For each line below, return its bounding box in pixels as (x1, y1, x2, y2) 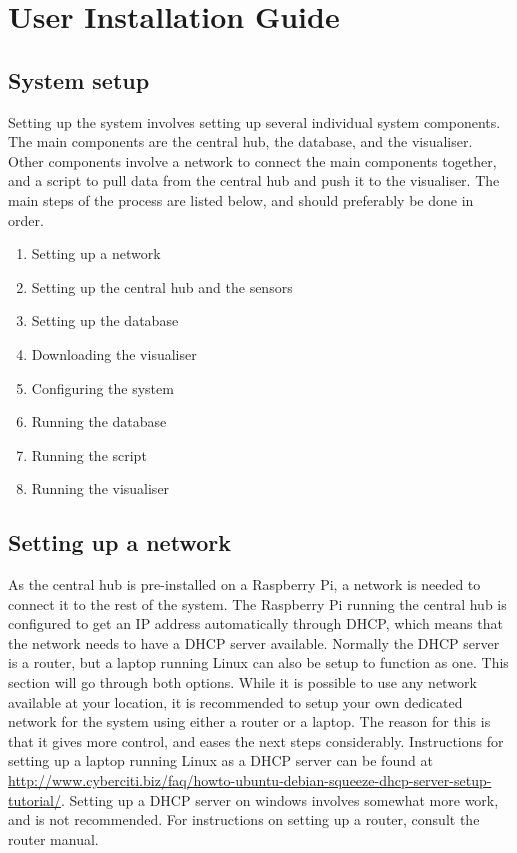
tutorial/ (8, 789, 61, 810)
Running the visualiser (31, 478, 170, 499)
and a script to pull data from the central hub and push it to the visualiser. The (8, 170, 500, 191)
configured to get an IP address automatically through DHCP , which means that (8, 613, 503, 634)
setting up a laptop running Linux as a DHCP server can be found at (8, 750, 433, 771)
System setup (8, 64, 150, 95)
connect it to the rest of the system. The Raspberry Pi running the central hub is (8, 593, 507, 614)
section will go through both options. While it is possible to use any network (8, 672, 477, 693)
